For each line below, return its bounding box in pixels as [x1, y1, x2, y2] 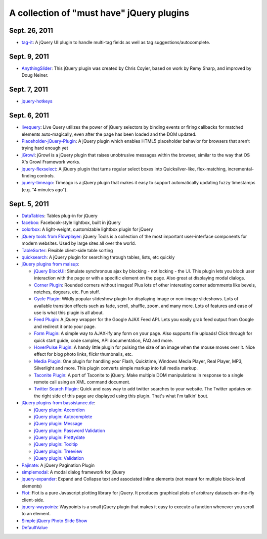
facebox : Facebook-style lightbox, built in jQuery [21, 219, 121, 225]
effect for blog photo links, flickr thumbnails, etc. [34, 351, 133, 357]
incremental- [227, 166, 254, 172]
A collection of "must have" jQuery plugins [9, 7, 190, 18]
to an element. [21, 511, 51, 517]
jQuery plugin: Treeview [34, 448, 83, 454]
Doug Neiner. [21, 72, 49, 78]
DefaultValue [21, 525, 48, 531]
